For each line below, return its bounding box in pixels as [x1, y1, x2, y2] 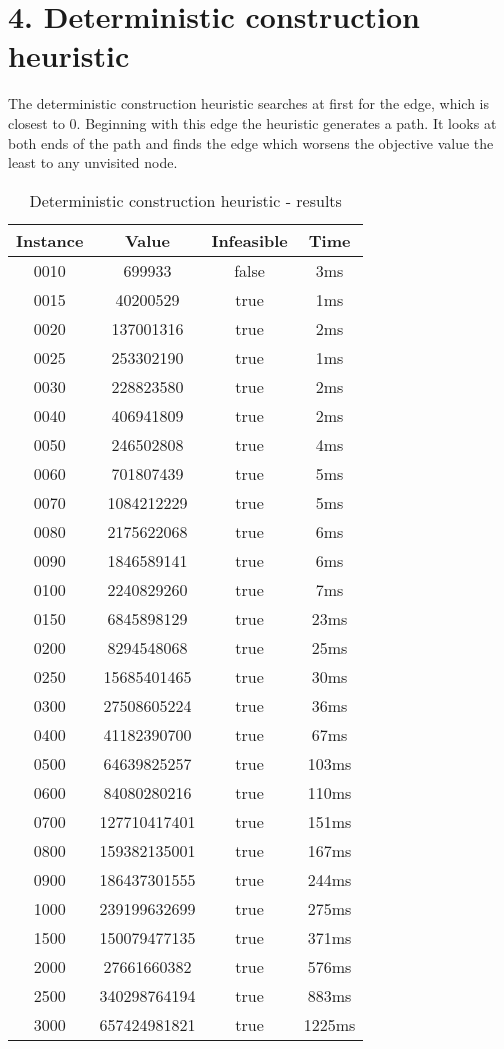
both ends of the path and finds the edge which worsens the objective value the [8, 132, 494, 153]
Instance [16, 228, 84, 252]
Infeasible [211, 228, 288, 252]
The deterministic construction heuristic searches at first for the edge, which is [8, 93, 490, 114]
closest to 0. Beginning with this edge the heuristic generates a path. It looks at [8, 112, 497, 133]
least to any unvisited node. [8, 152, 178, 173]
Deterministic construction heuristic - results [29, 188, 342, 212]
